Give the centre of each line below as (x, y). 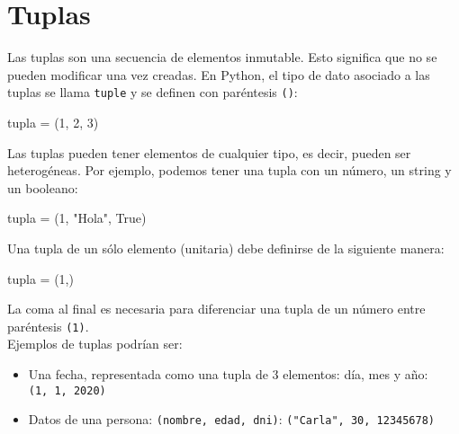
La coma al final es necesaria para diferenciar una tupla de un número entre (216, 309)
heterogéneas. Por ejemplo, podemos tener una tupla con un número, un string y (229, 170)
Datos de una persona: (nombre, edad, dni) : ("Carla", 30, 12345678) (231, 419)
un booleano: (43, 187)
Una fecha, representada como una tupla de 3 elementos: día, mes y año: (228, 373)
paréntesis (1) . (48, 326)
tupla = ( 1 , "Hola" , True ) (77, 218)
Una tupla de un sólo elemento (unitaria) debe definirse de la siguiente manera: (226, 248)
